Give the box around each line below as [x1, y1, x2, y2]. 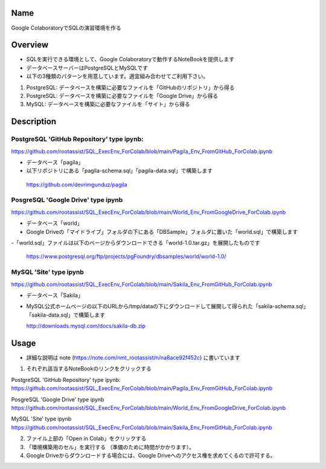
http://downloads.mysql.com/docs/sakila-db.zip [26, 322, 146, 329]
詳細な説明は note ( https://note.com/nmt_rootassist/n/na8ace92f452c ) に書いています [26, 354, 241, 361]
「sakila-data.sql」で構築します [26, 311, 106, 319]
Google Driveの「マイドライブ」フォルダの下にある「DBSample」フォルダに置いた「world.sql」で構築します [26, 228, 298, 235]
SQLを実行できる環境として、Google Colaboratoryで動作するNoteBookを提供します [26, 56, 235, 63]
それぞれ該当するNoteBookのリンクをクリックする [26, 365, 152, 372]
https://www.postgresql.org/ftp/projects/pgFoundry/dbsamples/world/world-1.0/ [26, 253, 226, 260]
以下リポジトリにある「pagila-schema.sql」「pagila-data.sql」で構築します [26, 167, 213, 175]
